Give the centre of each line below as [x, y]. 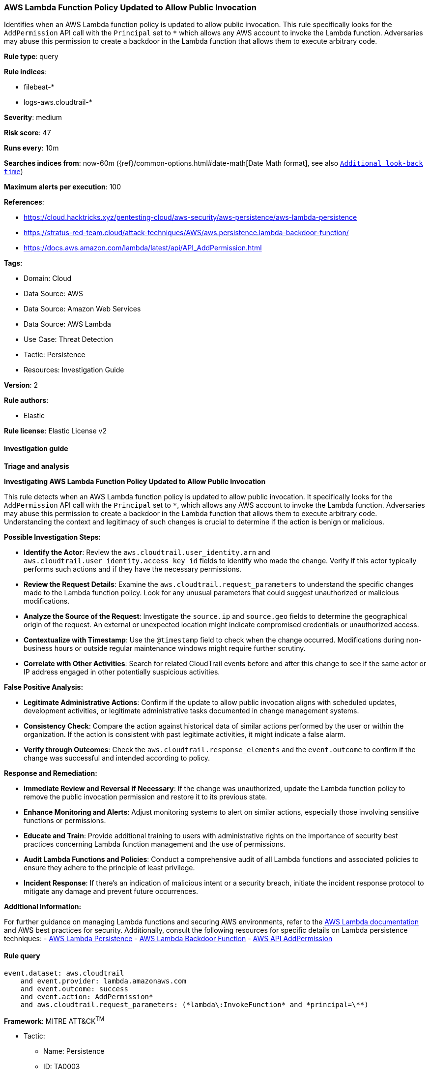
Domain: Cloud [48, 278]
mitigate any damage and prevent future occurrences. [111, 891]
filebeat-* [39, 87]
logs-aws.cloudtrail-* [58, 102]
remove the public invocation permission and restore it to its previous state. [145, 797]
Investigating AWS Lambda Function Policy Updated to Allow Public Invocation [135, 481]
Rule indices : [25, 72]
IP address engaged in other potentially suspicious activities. [122, 672]
